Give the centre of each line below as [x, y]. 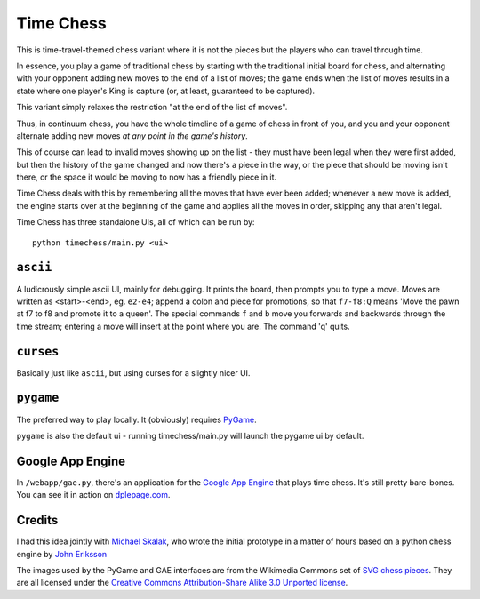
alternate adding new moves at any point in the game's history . [132, 136]
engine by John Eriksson [62, 554]
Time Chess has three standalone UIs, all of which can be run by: [136, 222]
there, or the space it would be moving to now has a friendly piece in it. [147, 177]
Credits [37, 520]
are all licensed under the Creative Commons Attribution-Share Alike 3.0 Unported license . [182, 583]
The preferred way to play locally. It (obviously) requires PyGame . [136, 419]
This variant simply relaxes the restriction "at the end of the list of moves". [152, 108]
